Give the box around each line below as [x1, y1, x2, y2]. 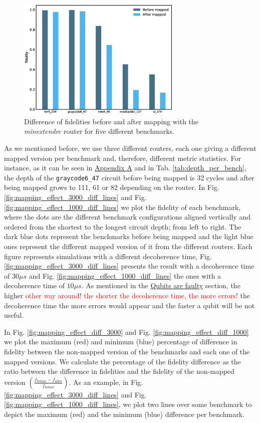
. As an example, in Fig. [69, 376, 143, 387]
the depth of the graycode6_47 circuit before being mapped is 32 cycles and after [4, 172, 254, 182]
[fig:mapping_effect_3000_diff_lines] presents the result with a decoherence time [4, 261, 254, 271]
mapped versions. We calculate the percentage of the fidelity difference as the [4, 356, 241, 366]
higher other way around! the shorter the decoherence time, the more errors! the [4, 290, 250, 301]
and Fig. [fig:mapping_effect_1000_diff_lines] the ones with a [29, 270, 221, 281]
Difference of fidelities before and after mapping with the [24, 116, 199, 126]
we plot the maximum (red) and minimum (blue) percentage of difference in [4, 336, 237, 347]
